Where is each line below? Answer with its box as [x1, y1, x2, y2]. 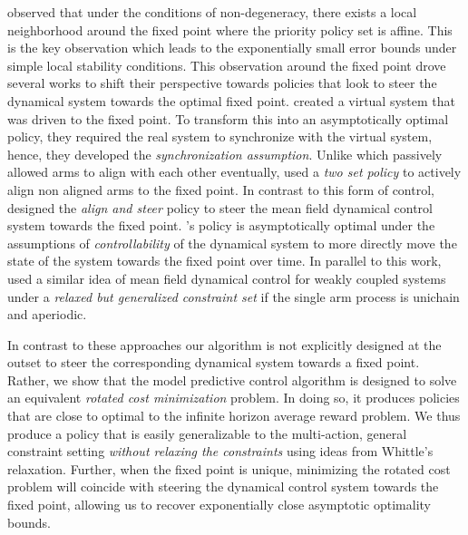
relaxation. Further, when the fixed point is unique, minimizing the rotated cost [7, 459, 451, 478]
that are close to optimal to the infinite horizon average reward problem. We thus [7, 406, 461, 425]
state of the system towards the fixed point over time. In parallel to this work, [7, 251, 442, 270]
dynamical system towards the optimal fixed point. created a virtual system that [7, 91, 456, 110]
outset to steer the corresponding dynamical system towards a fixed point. [7, 353, 420, 372]
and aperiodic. [7, 305, 87, 324]
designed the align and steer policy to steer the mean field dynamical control [7, 198, 433, 217]
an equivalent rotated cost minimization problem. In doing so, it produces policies [7, 388, 460, 407]
